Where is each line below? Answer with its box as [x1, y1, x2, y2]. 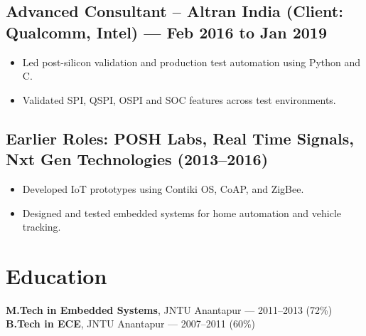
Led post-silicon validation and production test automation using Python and [22, 54, 361, 69]
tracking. [22, 219, 61, 234]
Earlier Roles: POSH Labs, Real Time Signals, [6, 127, 354, 149]
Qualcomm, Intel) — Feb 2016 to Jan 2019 [6, 21, 328, 43]
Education [6, 261, 107, 290]
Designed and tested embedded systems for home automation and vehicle [22, 205, 341, 220]
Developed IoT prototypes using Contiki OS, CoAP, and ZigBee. [22, 181, 304, 196]
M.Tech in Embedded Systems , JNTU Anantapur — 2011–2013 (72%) [6, 302, 333, 317]
